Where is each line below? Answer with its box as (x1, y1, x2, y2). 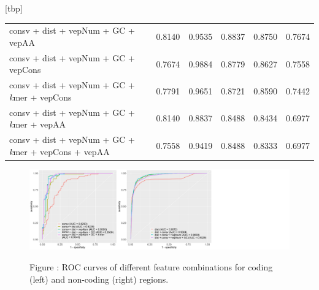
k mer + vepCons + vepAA (9, 145, 110, 158)
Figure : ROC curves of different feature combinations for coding (29, 261, 273, 273)
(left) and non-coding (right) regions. (29, 272, 169, 285)
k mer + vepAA (9, 118, 66, 131)
